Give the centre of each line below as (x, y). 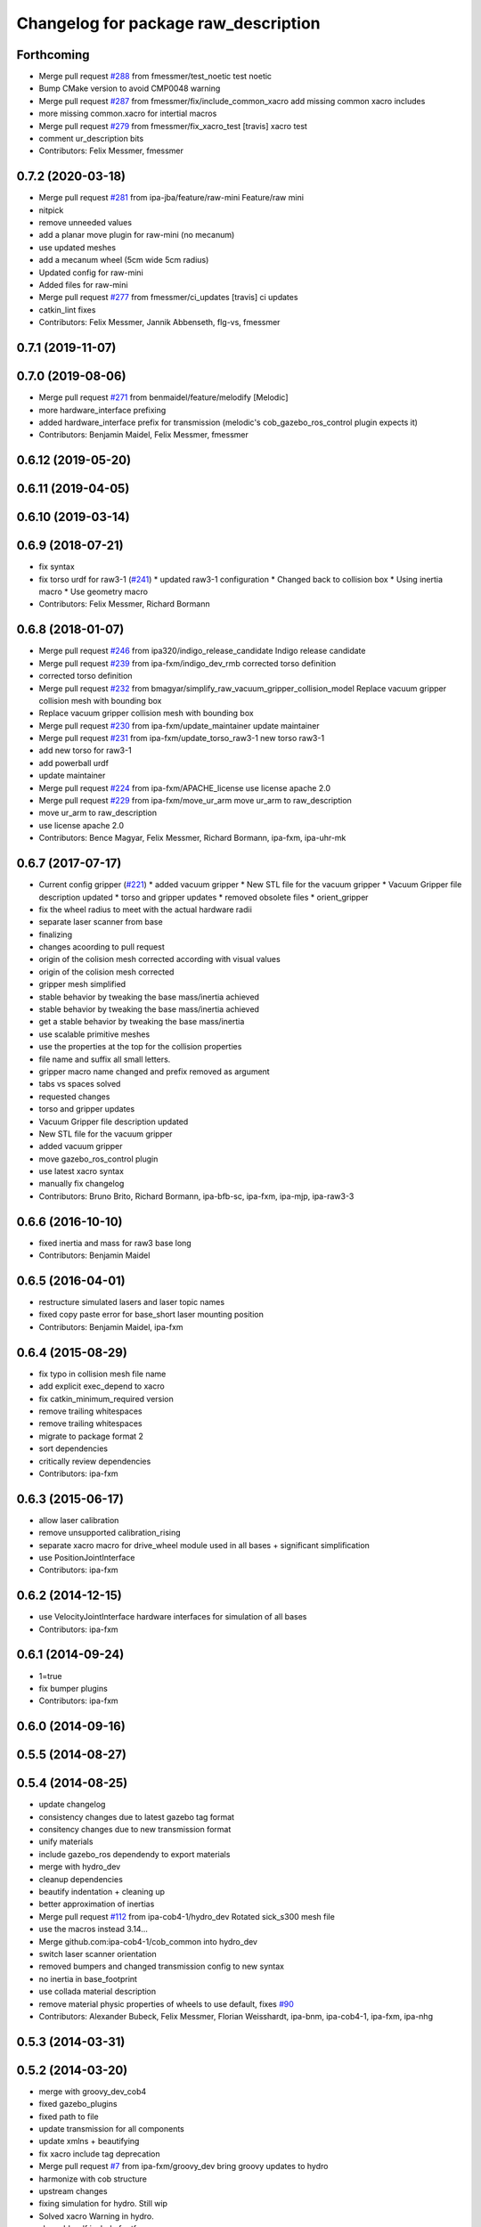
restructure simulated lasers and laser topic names (132, 1302)
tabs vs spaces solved (80, 1084)
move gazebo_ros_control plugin (98, 1159)
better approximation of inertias (97, 1904)
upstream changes (73, 2190)
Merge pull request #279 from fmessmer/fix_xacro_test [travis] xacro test (173, 126)
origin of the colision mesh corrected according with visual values (159, 959)
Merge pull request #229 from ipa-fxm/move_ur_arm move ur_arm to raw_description (195, 801)
